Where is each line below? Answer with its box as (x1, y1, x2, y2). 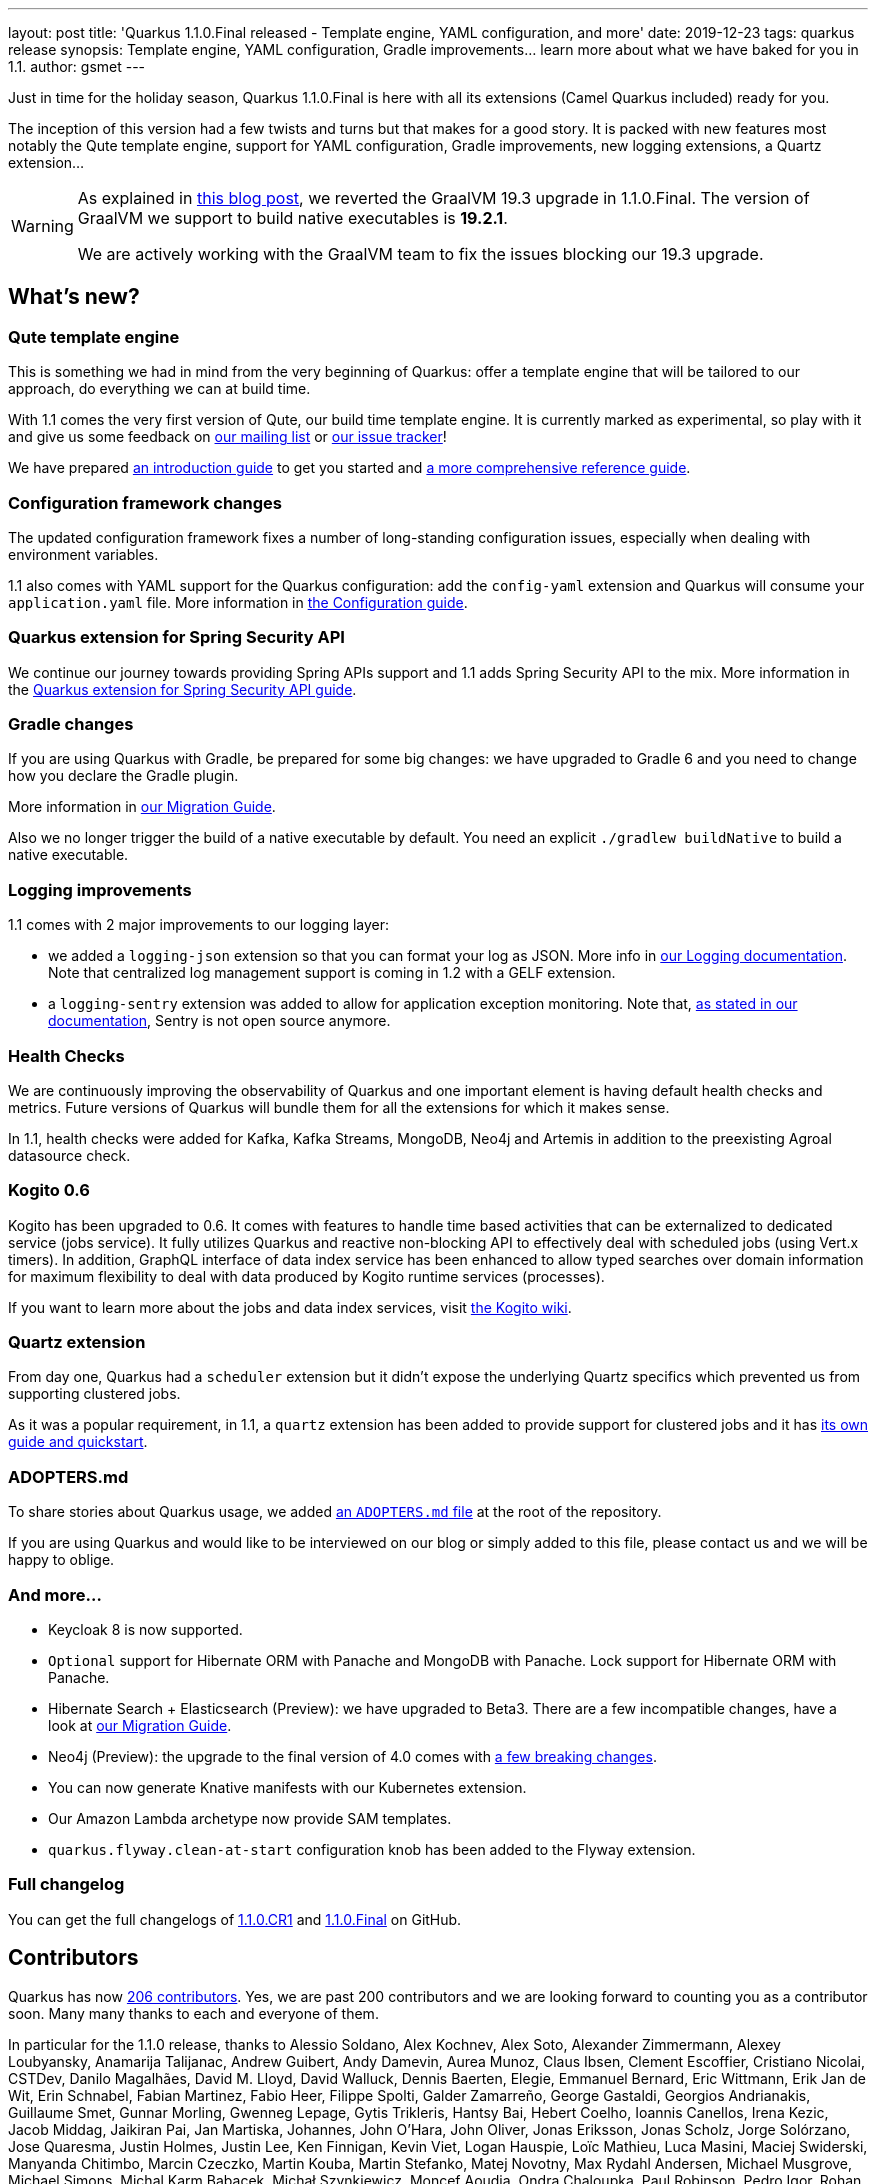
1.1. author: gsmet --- (8, 58, 146, 75)
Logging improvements (8, 879, 192, 900)
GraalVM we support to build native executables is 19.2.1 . (77, 208, 508, 228)
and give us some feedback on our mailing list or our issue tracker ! (8, 428, 447, 446)
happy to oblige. (8, 1551, 115, 1569)
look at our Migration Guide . (48, 1716, 232, 1734)
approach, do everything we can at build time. (8, 380, 311, 398)
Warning (11, 216, 74, 236)
